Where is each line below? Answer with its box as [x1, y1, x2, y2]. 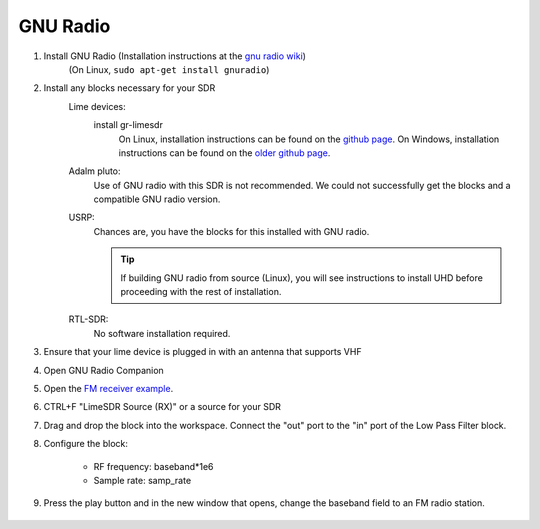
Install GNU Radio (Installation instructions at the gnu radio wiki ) [43, 50, 307, 62]
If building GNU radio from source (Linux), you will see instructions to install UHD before [120, 271, 484, 284]
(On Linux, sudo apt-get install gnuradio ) [68, 63, 270, 75]
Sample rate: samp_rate [93, 474, 192, 486]
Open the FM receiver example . [43, 382, 174, 394]
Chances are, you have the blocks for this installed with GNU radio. [93, 225, 370, 237]
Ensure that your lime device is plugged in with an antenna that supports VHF [43, 346, 362, 358]
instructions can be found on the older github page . [118, 146, 331, 159]
